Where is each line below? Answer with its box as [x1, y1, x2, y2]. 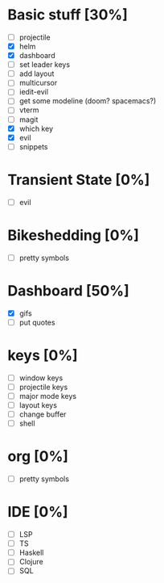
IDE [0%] [7, 503, 69, 522]
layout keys [18, 400, 58, 409]
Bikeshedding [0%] [7, 226, 140, 244]
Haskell [18, 547, 44, 558]
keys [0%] [7, 346, 78, 364]
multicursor [18, 78, 58, 88]
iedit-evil [18, 87, 49, 97]
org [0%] [7, 447, 69, 466]
